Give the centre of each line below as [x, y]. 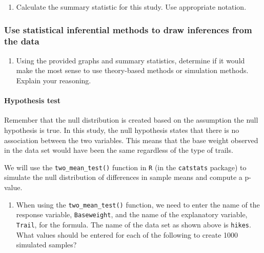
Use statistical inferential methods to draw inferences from [128, 29]
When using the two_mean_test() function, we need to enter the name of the [138, 204]
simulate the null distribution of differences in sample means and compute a [123, 177]
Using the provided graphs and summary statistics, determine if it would [130, 60]
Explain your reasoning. [54, 80]
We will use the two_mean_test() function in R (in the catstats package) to [125, 167]
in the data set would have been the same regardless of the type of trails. [119, 150]
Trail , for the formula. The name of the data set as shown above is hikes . [134, 224]
